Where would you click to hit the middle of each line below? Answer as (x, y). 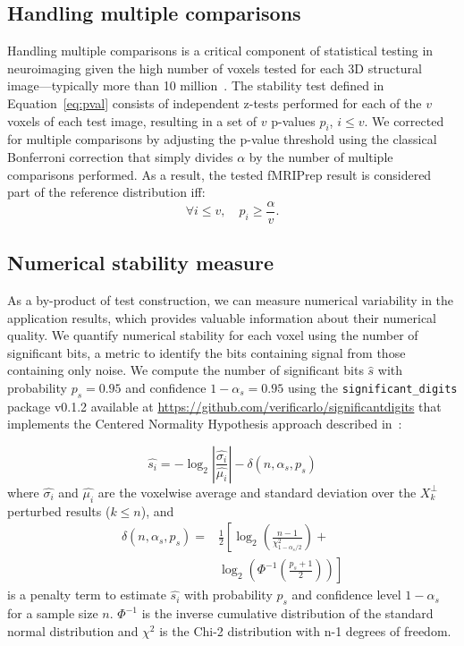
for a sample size (53, 613)
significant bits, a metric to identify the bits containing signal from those (207, 352)
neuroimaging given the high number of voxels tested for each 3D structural (215, 68)
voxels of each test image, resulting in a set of (132, 120)
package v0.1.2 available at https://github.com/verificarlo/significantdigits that (224, 406)
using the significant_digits (372, 387)
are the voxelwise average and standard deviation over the (257, 492)
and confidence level (346, 595)
